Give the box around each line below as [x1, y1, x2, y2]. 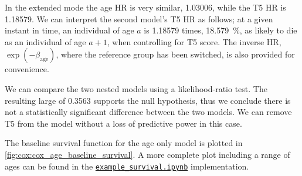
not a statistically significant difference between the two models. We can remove [5, 106, 292, 118]
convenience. [5, 63, 49, 75]
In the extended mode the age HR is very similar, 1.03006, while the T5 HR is [5, 1, 286, 13]
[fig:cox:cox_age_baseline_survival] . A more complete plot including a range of [5, 148, 290, 160]
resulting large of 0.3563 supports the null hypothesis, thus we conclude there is [5, 94, 291, 106]
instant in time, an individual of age [5, 24, 134, 36]
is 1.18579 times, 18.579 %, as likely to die [144, 24, 297, 36]
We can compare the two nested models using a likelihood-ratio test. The [5, 82, 267, 94]
